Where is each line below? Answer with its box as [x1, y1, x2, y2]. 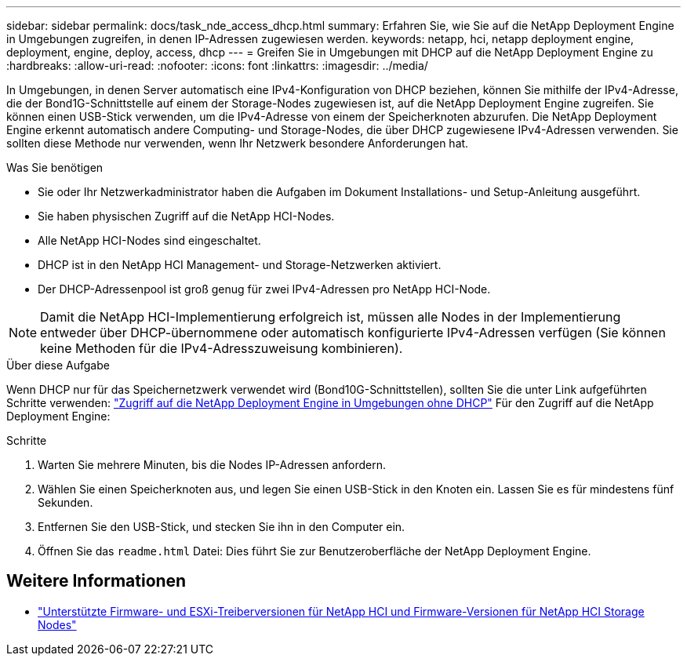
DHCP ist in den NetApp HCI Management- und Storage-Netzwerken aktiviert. [38, 258, 442, 271]
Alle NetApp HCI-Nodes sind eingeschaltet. [38, 234, 261, 247]
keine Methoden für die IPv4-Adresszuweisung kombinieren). [40, 340, 403, 356]
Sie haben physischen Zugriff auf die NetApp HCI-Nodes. [38, 209, 335, 223]
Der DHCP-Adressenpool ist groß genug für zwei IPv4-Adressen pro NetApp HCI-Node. [38, 282, 491, 296]
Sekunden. [38, 496, 93, 509]
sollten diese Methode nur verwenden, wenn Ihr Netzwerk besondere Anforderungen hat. [6, 136, 469, 150]
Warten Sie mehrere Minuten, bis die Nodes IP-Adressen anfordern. [38, 458, 387, 471]
